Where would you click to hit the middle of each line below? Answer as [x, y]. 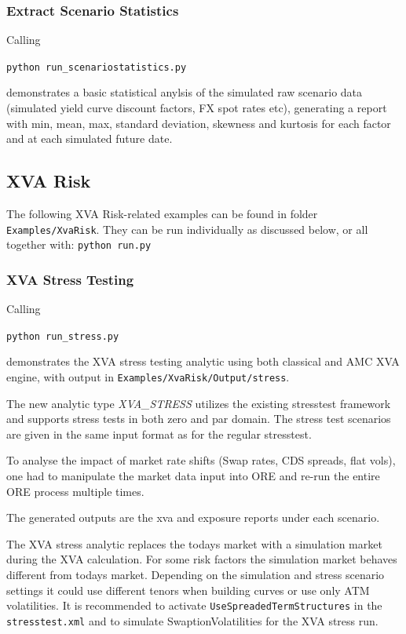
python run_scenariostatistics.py [97, 67]
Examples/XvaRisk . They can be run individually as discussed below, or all [187, 229]
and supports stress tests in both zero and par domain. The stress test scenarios [199, 419]
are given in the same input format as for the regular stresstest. [159, 434]
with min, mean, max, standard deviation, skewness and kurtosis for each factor [199, 123]
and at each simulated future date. [90, 138]
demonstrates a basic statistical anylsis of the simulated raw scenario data [185, 92]
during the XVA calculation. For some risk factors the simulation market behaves [202, 559]
